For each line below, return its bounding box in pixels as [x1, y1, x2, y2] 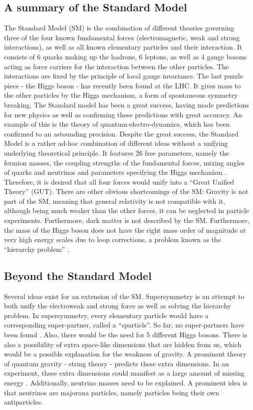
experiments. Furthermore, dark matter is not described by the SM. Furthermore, [4, 215, 250, 225]
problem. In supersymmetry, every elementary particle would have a [4, 310, 209, 320]
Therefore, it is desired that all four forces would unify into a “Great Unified [4, 176, 234, 187]
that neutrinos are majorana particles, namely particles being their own [4, 387, 219, 397]
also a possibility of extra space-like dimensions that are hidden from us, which [4, 339, 242, 349]
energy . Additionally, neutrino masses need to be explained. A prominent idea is [4, 378, 248, 387]
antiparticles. [4, 397, 43, 407]
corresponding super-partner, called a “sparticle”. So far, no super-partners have [4, 320, 245, 330]
